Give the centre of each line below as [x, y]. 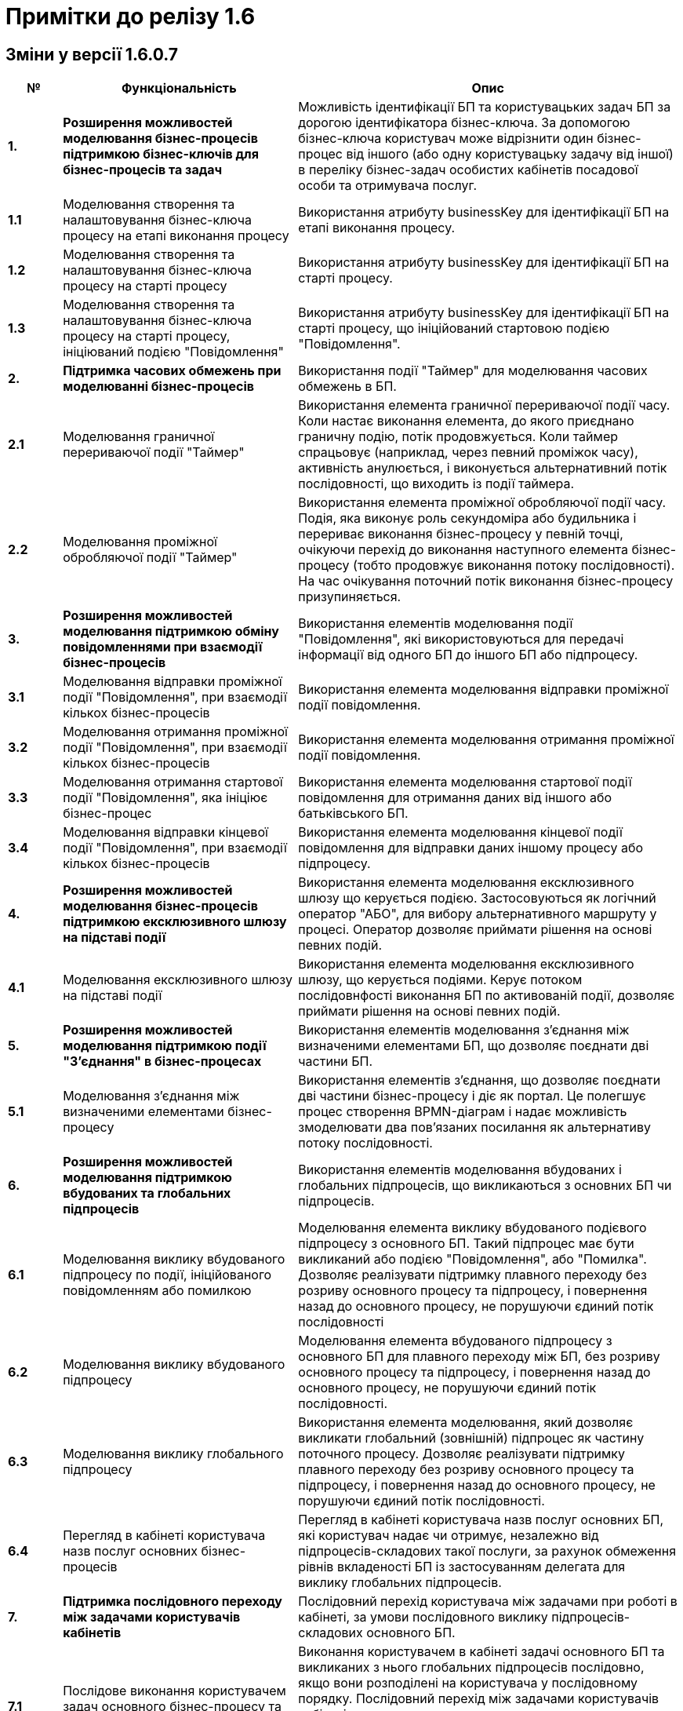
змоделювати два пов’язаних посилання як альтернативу [475, 1127]
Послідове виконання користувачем [174, 1691]
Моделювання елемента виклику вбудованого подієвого [472, 1228]
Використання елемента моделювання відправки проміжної [483, 690]
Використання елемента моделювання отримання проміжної [486, 740]
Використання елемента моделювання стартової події [465, 782]
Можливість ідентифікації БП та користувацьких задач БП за [485, 107]
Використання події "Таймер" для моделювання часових [473, 371]
